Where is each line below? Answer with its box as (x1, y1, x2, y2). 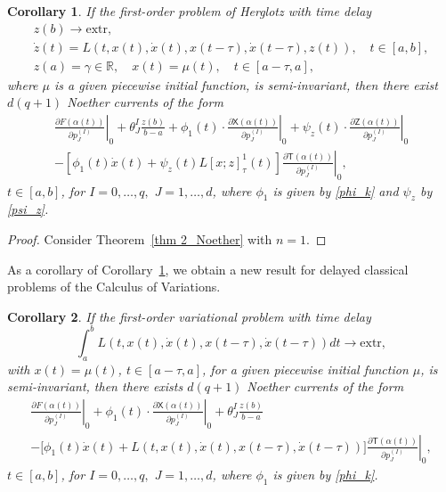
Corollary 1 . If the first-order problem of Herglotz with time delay (7, 2, 372, 20)
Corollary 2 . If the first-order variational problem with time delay (7, 307, 371, 325)
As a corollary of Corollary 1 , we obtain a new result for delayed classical (7, 259, 409, 278)
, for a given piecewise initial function (202, 359, 409, 378)
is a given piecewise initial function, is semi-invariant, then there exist (54, 75, 438, 94)
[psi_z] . (7, 200, 49, 218)
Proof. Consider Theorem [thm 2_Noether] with (7, 229, 272, 248)
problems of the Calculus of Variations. (7, 277, 221, 296)
